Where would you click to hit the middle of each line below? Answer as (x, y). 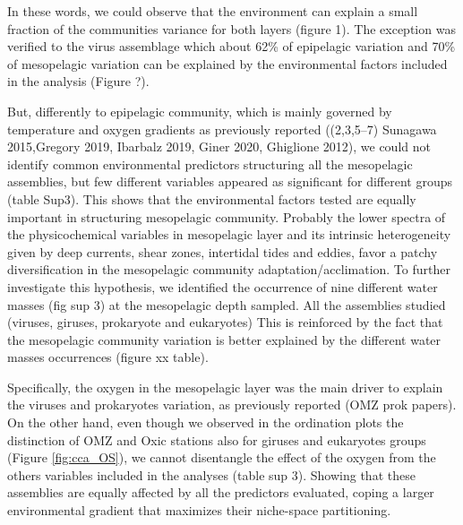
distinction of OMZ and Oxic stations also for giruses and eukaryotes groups (217, 439)
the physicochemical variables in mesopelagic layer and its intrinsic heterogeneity (229, 234)
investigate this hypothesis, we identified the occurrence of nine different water (223, 286)
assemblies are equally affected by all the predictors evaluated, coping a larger (221, 492)
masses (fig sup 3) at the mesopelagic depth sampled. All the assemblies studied (227, 304)
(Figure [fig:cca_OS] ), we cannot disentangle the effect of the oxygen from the (222, 457)
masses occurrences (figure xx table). (108, 357)
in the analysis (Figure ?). (78, 81)
